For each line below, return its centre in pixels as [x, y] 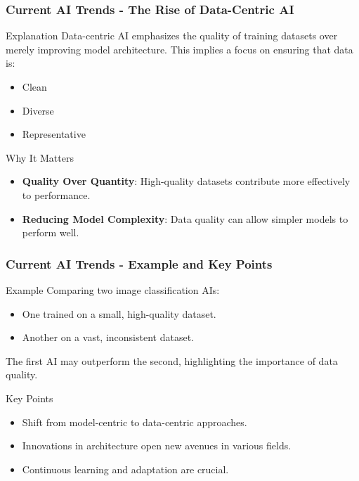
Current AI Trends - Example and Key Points [139, 263]
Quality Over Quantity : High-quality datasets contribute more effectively [186, 181]
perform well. [51, 232]
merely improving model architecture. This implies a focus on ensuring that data [179, 49]
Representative [54, 134]
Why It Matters [40, 157]
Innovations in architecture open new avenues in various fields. [157, 445]
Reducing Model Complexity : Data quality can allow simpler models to [185, 218]
